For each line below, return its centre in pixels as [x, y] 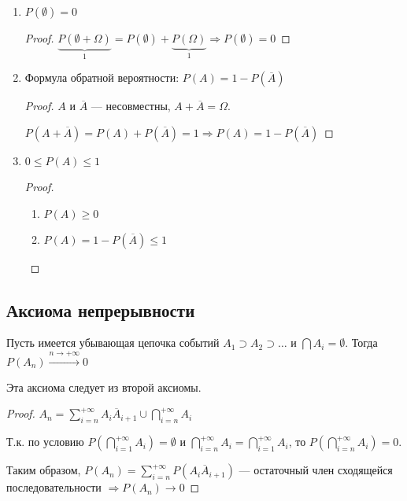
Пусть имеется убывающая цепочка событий [113, 343]
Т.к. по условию [45, 442]
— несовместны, [131, 106]
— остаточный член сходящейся [316, 470]
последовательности [54, 487]
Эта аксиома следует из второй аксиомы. [104, 387]
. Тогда [361, 343]
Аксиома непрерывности [101, 309]
